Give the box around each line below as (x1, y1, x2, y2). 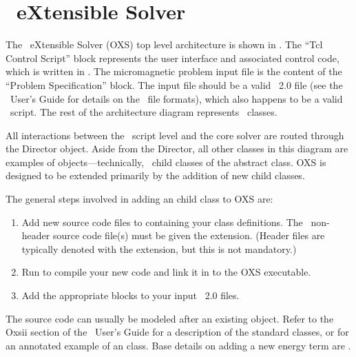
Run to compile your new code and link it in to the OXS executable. (21, 265, 311, 279)
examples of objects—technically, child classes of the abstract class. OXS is (6, 154, 326, 169)
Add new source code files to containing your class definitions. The (21, 214, 303, 229)
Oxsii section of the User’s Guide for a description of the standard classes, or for (6, 325, 349, 339)
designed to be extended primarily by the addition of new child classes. (6, 168, 305, 183)
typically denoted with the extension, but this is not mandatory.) (21, 241, 297, 256)
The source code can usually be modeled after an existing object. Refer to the (6, 311, 334, 325)
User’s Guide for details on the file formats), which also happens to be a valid (10, 91, 343, 105)
